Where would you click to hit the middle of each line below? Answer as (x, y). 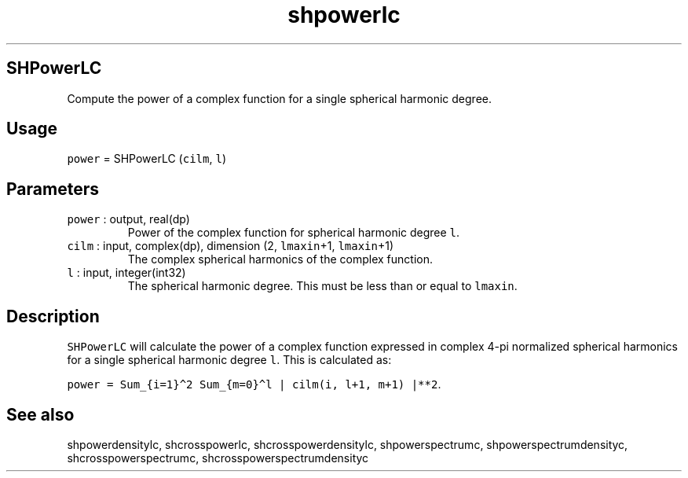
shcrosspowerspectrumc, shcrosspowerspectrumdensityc (218, 458)
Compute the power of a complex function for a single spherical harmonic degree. (280, 98)
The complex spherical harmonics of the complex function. (280, 259)
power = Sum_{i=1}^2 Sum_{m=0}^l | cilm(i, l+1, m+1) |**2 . (254, 384)
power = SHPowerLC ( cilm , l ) (146, 159)
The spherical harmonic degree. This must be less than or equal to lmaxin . (322, 286)
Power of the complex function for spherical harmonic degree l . (294, 233)
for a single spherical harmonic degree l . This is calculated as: (229, 360)
